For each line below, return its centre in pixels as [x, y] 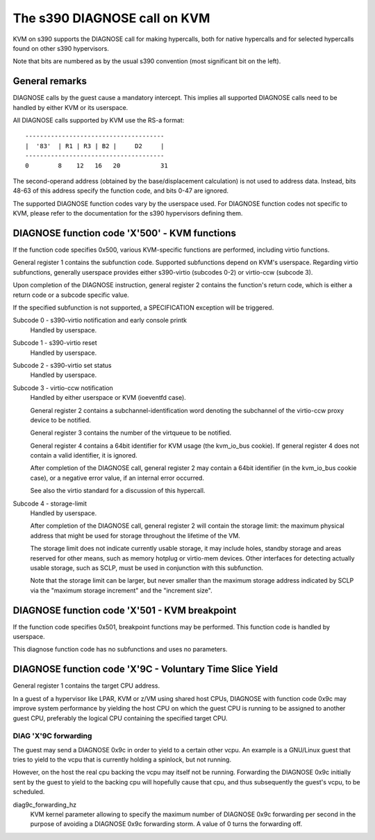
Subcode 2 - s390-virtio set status [62, 365]
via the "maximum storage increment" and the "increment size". [121, 590]
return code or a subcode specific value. [71, 295]
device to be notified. [61, 420]
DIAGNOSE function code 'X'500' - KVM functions [124, 233]
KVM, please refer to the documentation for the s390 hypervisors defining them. [128, 213]
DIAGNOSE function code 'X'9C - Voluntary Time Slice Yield [145, 669]
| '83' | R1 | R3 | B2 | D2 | [95, 146]
